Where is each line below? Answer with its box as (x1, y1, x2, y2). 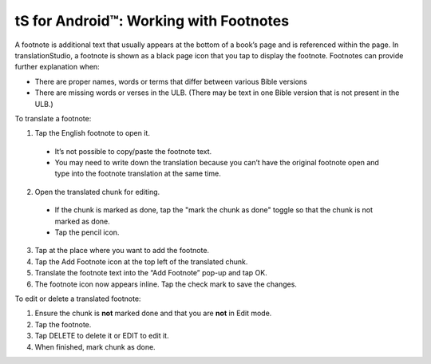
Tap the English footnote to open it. (34, 129, 151, 138)
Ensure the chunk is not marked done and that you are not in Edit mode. (34, 308, 272, 318)
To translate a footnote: (14, 113, 92, 123)
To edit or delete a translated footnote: (14, 294, 141, 303)
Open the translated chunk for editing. (34, 187, 160, 196)
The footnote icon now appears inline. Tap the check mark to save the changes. (34, 279, 297, 289)
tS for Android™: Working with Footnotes (14, 12, 290, 30)
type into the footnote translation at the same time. (54, 168, 221, 179)
